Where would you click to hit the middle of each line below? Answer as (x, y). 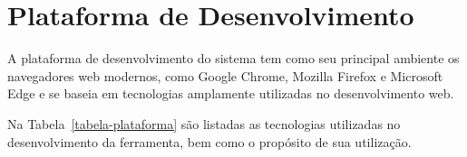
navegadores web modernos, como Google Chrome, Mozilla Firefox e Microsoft (225, 75)
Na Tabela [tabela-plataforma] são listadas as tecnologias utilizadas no (204, 123)
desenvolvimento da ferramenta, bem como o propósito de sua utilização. (209, 141)
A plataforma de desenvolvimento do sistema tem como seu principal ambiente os (233, 58)
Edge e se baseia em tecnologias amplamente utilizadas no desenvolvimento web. (231, 93)
